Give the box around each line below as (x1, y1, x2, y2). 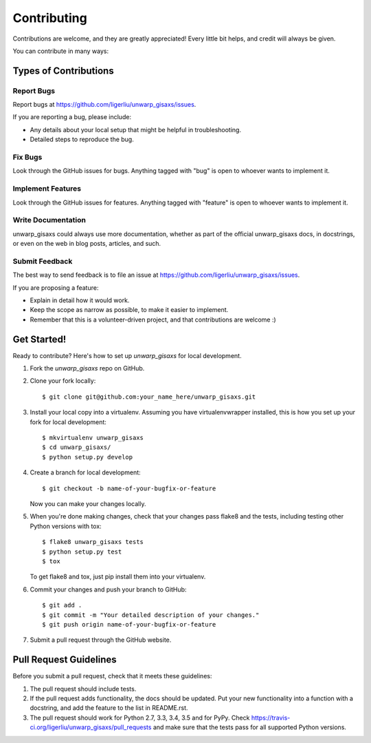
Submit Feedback (12, 256, 73, 266)
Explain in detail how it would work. (30, 296, 130, 304)
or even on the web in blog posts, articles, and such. (12, 240, 161, 248)
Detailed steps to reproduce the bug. (30, 135, 134, 144)
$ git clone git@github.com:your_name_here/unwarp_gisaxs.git (42, 393, 256, 401)
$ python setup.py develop (42, 453, 133, 461)
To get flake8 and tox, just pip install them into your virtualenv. (30, 572, 206, 581)
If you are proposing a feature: (12, 283, 99, 292)
